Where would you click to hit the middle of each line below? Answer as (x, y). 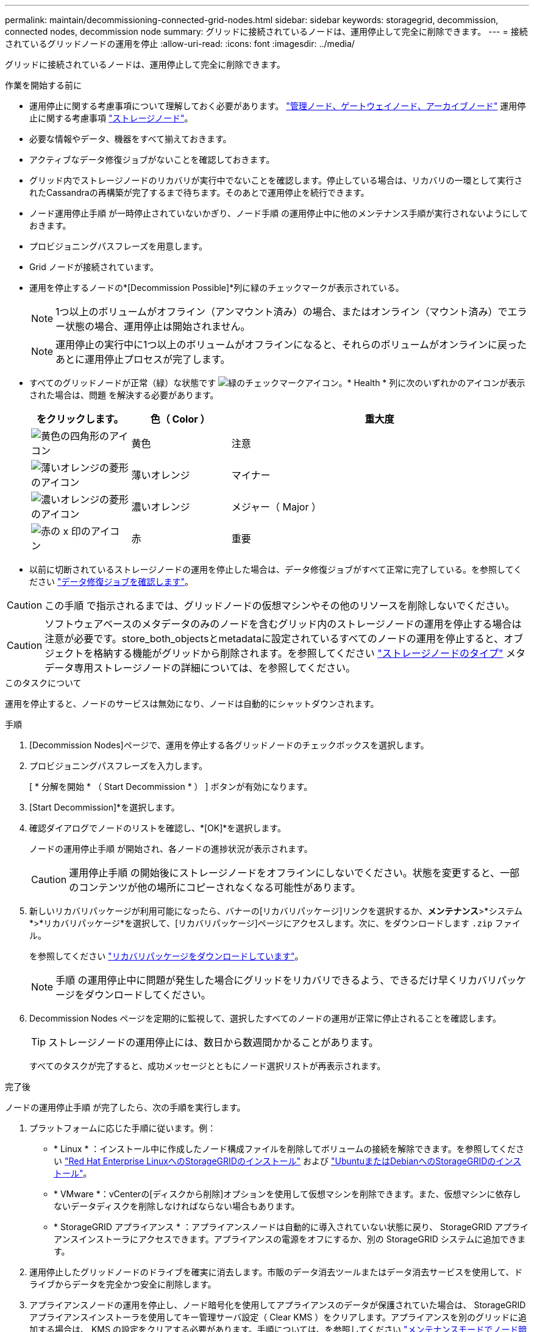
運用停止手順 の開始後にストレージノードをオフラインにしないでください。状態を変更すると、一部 (294, 873)
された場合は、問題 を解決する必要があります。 (124, 395)
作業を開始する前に (43, 85)
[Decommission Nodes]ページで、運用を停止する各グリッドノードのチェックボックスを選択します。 (229, 745)
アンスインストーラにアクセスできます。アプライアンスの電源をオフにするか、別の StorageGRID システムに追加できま (290, 1239)
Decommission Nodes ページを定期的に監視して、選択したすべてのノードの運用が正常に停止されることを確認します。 (265, 1018)
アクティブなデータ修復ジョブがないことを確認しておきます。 (152, 159)
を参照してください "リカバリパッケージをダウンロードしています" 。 (166, 956)
